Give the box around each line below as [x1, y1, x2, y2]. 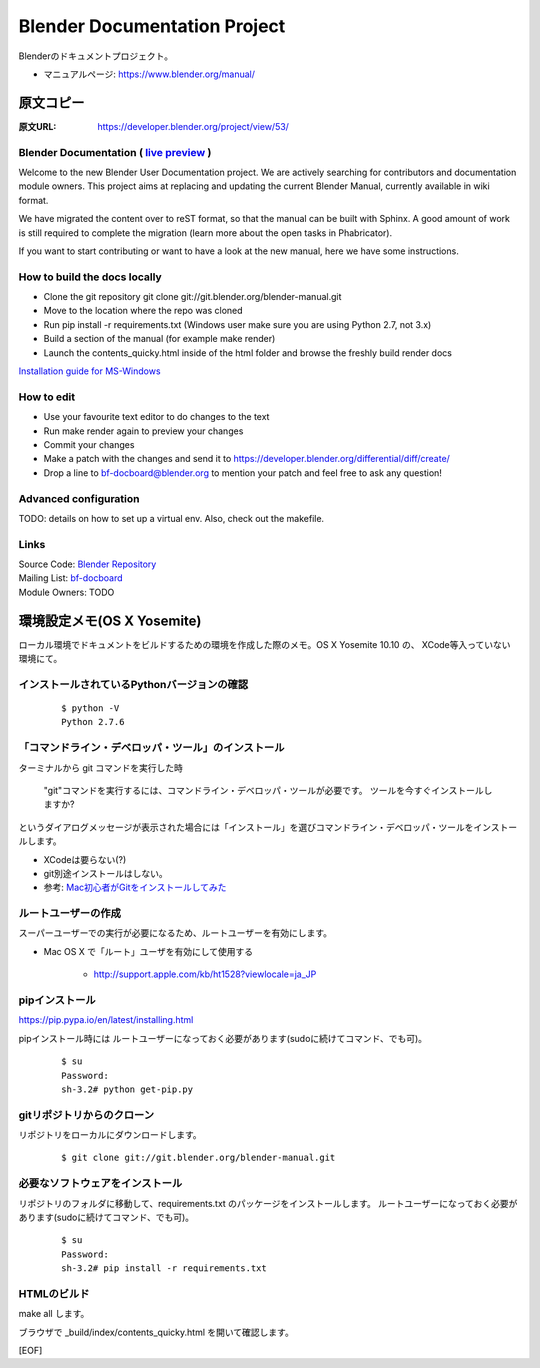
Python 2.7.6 [61, 716, 125, 728]
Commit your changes [43, 438, 135, 450]
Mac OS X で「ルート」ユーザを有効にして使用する [43, 945, 254, 957]
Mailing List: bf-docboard [18, 572, 124, 584]
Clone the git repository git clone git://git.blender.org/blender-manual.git [43, 291, 342, 303]
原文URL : [18, 120, 57, 132]
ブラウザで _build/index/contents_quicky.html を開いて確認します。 [18, 1326, 294, 1338]
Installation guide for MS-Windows [18, 365, 161, 377]
